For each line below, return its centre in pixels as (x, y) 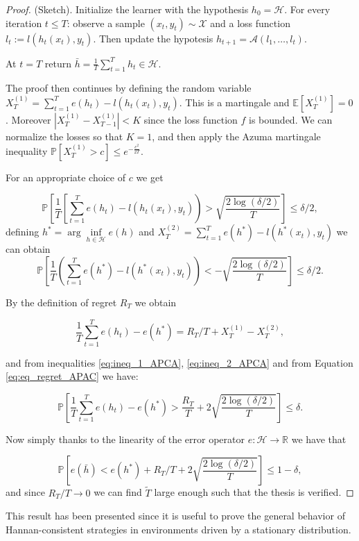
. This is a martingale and (234, 102)
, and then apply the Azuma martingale (236, 136)
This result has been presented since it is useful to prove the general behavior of (175, 516)
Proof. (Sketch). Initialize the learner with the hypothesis (127, 9)
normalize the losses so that (64, 136)
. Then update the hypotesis (153, 38)
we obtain (156, 302)
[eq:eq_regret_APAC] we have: (72, 376)
